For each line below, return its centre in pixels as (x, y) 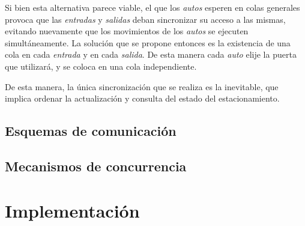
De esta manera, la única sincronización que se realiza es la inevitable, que (142, 86)
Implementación (72, 210)
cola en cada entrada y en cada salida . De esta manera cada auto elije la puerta (151, 54)
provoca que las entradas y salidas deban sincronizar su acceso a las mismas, (145, 19)
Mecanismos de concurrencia (96, 166)
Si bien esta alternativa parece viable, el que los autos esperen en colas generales (152, 7)
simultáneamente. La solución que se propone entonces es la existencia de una (148, 42)
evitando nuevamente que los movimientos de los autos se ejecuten (127, 31)
